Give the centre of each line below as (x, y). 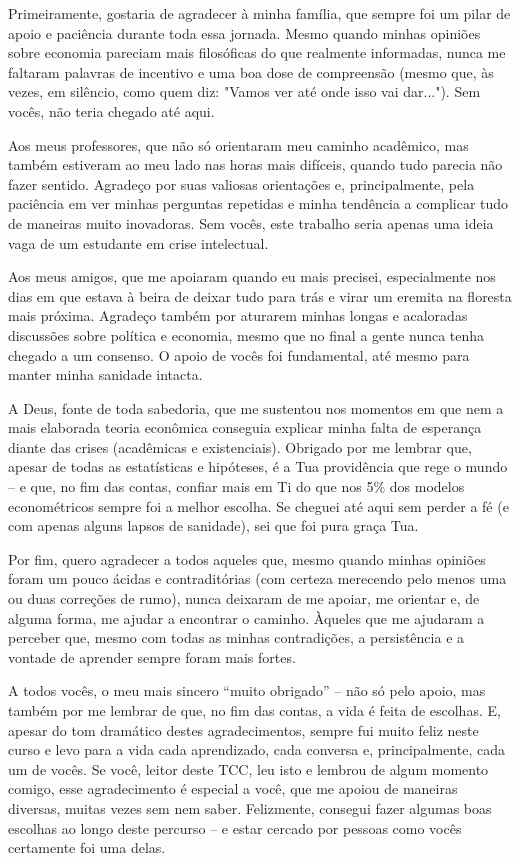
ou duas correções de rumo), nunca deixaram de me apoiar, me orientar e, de (244, 598)
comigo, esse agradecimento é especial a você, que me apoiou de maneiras (233, 788)
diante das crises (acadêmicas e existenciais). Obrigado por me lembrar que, (240, 446)
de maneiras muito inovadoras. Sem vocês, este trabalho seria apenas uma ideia (251, 222)
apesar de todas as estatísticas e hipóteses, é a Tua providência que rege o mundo (258, 466)
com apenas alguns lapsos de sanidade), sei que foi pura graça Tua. (213, 525)
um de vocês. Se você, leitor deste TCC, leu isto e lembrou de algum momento (248, 768)
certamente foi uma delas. (87, 847)
